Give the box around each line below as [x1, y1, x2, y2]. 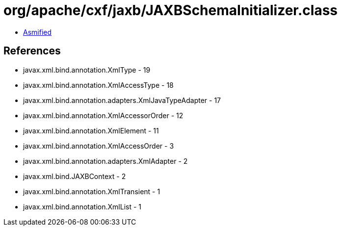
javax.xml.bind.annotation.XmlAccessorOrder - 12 [23, 111, 184, 120]
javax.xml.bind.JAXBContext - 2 [23, 172, 126, 180]
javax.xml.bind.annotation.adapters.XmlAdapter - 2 [23, 156, 188, 165]
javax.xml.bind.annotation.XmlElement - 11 [23, 126, 159, 135]
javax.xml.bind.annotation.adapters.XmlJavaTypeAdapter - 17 [23, 96, 221, 104]
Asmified [23, 27, 52, 36]
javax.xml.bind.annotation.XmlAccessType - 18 [23, 80, 174, 89]
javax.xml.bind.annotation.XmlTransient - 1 [23, 187, 160, 196]
